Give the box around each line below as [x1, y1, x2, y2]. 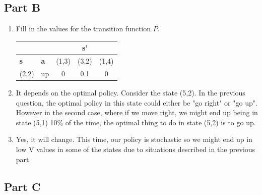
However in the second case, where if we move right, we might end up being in [16, 107, 258, 118]
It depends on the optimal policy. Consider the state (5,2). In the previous [16, 87, 245, 98]
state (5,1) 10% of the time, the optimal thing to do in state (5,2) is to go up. [16, 117, 256, 127]
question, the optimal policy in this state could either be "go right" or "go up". [16, 97, 257, 108]
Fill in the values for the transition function [16, 23, 151, 34]
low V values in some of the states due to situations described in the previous [16, 144, 255, 155]
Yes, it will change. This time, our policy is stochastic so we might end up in [16, 134, 252, 144]
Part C [4, 178, 41, 194]
